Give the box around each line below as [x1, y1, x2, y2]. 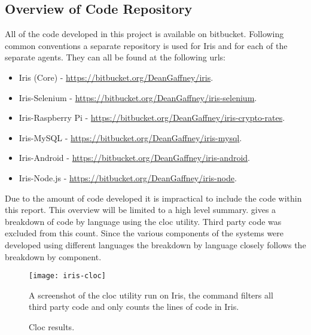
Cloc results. [29, 320, 75, 333]
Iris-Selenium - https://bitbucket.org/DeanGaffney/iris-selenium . [19, 91, 257, 103]
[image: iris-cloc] [29, 272, 106, 281]
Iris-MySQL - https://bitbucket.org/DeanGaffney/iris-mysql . [19, 131, 242, 144]
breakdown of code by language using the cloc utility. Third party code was [5, 215, 282, 227]
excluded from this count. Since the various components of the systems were [5, 227, 284, 239]
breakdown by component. [5, 250, 102, 263]
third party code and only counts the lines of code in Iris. [29, 300, 239, 313]
